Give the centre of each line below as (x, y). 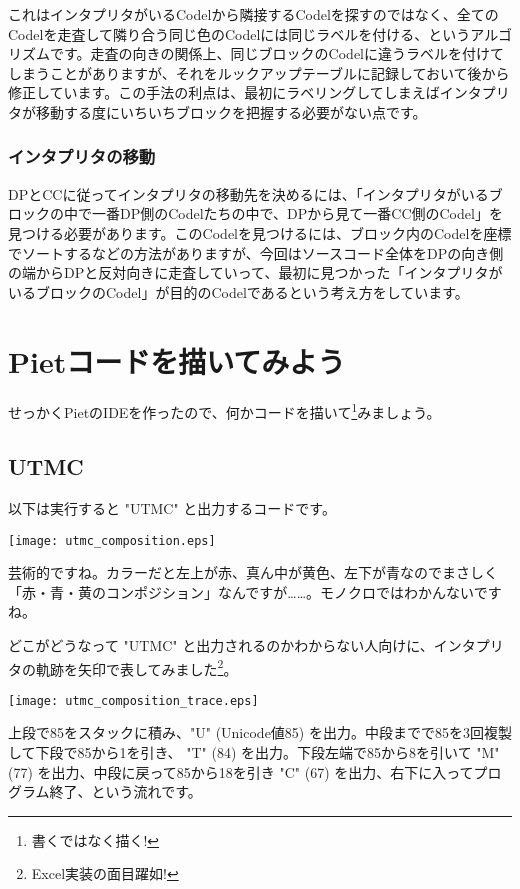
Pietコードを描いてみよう (177, 360)
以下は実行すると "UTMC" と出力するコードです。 (172, 507)
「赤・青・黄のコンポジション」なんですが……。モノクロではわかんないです (255, 591)
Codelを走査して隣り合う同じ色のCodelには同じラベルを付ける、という (239, 33)
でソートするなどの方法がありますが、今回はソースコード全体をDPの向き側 (256, 252)
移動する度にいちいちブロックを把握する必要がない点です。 (231, 111)
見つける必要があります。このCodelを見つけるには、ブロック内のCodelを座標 (260, 232)
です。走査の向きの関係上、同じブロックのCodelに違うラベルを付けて (276, 53)
